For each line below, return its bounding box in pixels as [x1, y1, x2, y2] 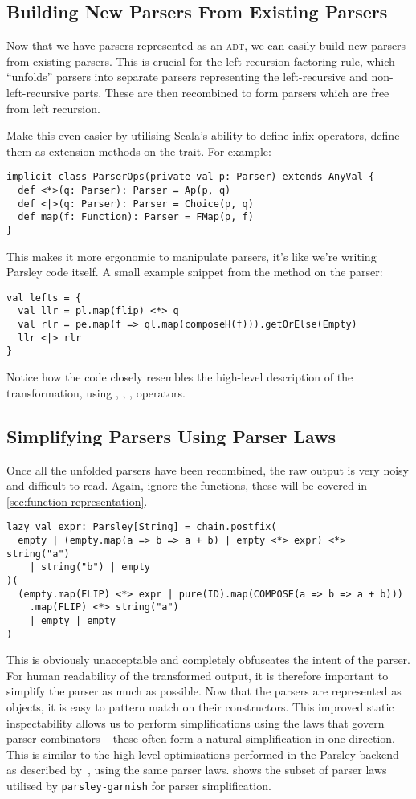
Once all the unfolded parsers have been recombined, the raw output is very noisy [6, 461, 410, 478]
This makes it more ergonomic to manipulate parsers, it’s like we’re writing [6, 247, 377, 264]
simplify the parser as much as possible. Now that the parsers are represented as [6, 683, 402, 699]
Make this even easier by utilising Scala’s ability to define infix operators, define [6, 127, 400, 144]
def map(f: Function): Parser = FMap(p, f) [18, 211, 254, 223]
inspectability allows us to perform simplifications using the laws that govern [6, 714, 385, 731]
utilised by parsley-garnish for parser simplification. [6, 777, 271, 793]
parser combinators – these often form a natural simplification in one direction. [6, 730, 395, 747]
